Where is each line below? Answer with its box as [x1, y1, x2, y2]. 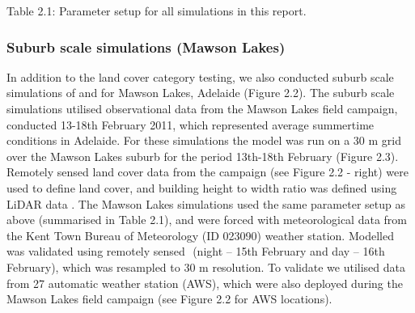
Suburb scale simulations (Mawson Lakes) [6, 36, 286, 57]
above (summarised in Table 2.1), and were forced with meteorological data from [6, 211, 407, 228]
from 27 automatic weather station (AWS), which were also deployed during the [6, 274, 403, 291]
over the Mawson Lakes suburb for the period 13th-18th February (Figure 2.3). [6, 147, 399, 164]
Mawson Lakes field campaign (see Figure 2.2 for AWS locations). [6, 290, 332, 307]
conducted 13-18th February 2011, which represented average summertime [6, 116, 375, 133]
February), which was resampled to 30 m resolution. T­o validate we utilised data [6, 258, 405, 275]
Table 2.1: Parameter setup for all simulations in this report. [6, 2, 307, 19]
